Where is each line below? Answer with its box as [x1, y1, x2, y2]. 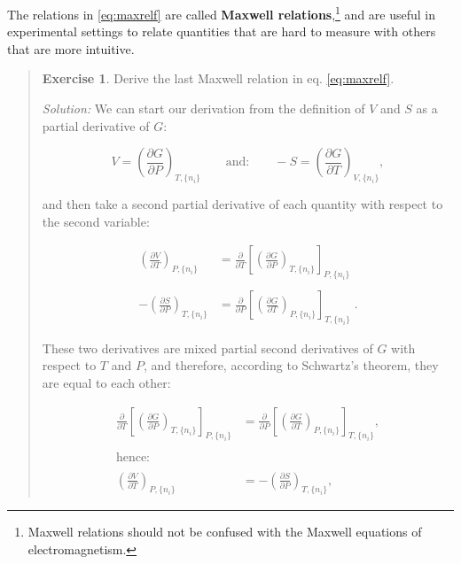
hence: [115, 451, 150, 464]
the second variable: [42, 212, 150, 230]
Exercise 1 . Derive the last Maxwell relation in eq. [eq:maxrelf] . [42, 69, 395, 88]
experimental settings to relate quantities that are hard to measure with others [7, 22, 436, 41]
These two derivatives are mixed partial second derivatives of [42, 338, 373, 357]
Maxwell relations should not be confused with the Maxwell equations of [27, 522, 422, 541]
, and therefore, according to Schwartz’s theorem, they [143, 356, 439, 375]
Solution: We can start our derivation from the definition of [42, 99, 365, 118]
